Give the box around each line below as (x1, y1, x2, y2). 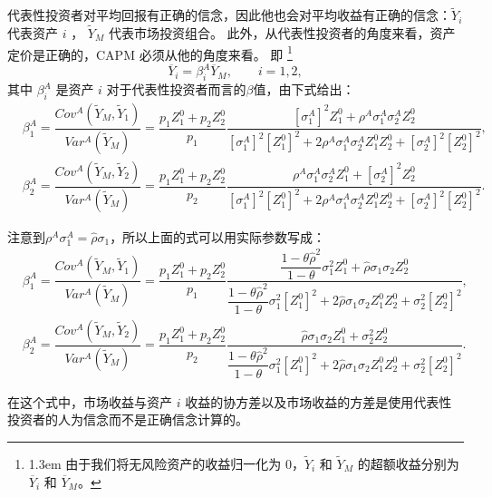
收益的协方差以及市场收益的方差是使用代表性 (185, 392, 452, 411)
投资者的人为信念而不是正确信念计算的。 (7, 410, 248, 429)
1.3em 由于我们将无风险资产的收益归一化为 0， (28, 453, 304, 473)
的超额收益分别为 (357, 453, 459, 473)
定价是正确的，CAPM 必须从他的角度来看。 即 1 (7, 42, 293, 63)
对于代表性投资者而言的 (106, 80, 246, 99)
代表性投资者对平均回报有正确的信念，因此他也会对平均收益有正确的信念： (7, 5, 451, 24)
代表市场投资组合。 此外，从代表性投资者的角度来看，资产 (108, 24, 456, 43)
